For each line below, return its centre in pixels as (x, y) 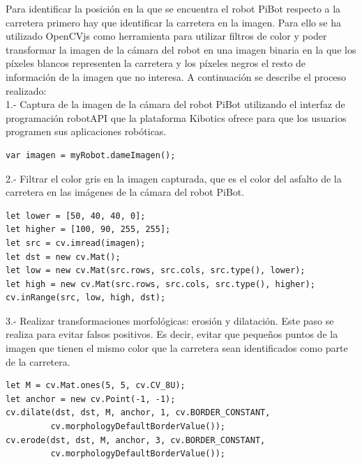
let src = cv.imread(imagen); (76, 243)
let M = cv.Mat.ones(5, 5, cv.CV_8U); (96, 386)
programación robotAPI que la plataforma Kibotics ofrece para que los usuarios (176, 117)
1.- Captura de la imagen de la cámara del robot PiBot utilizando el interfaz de (175, 104)
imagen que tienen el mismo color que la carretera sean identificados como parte (177, 348)
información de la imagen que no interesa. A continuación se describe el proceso (176, 76)
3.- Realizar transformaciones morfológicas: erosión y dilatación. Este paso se (170, 320)
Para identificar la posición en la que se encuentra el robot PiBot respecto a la (173, 8)
